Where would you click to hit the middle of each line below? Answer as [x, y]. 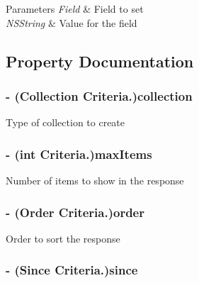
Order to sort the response [63, 238]
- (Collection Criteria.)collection [99, 95]
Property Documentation [100, 61]
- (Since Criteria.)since [72, 270]
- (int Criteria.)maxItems [79, 154]
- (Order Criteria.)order [75, 212]
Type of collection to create [66, 122]
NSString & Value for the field [72, 22]
